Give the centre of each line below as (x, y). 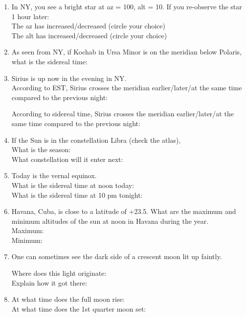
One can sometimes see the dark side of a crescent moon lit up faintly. (117, 256)
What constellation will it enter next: (67, 159)
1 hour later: (30, 16)
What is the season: (41, 149)
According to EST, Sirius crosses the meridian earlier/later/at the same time (127, 88)
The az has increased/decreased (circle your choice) (88, 26)
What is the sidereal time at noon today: (73, 185)
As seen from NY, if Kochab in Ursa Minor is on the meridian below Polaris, (126, 52)
